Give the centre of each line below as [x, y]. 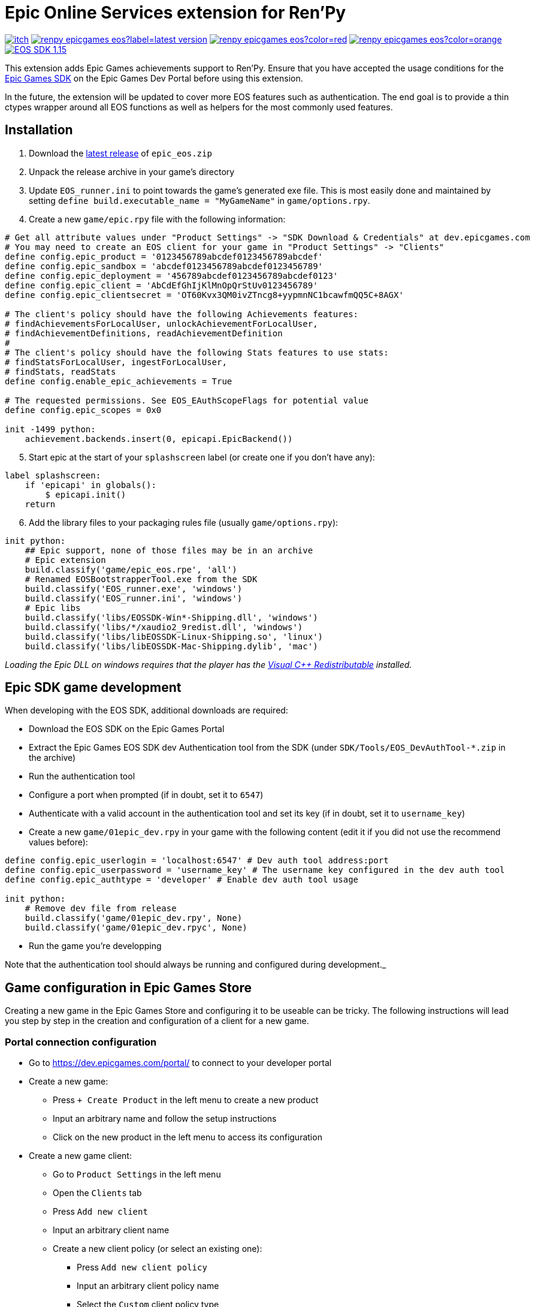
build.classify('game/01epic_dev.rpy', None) [134, 918]
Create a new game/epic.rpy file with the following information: [157, 219]
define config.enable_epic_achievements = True [119, 381]
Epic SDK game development [93, 688]
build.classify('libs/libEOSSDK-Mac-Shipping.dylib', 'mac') [171, 646]
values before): [58, 842]
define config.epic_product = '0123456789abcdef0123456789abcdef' [164, 256]
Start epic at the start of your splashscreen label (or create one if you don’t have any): [202, 457]
